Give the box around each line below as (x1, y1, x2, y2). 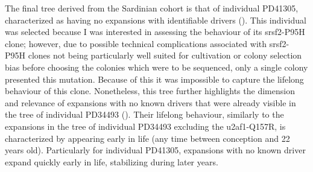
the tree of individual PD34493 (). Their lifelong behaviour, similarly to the (5, 108, 284, 121)
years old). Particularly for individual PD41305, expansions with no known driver (5, 144, 306, 156)
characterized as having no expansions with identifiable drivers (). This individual (5, 13, 306, 26)
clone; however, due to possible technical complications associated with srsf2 (5, 37, 286, 49)
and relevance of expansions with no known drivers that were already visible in (5, 96, 296, 109)
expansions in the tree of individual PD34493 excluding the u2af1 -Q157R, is (5, 119, 286, 132)
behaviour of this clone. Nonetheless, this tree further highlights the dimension (5, 84, 295, 97)
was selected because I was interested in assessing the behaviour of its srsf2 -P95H (5, 25, 305, 38)
